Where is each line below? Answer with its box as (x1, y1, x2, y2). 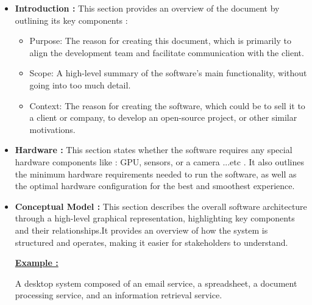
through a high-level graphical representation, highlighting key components (15, 212, 295, 224)
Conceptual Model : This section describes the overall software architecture (15, 199, 307, 212)
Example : (15, 256, 58, 269)
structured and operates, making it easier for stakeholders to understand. (15, 235, 288, 248)
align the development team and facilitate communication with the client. (29, 46, 304, 59)
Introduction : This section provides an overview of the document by (15, 2, 280, 14)
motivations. (29, 123, 76, 135)
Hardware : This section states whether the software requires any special (15, 143, 292, 156)
